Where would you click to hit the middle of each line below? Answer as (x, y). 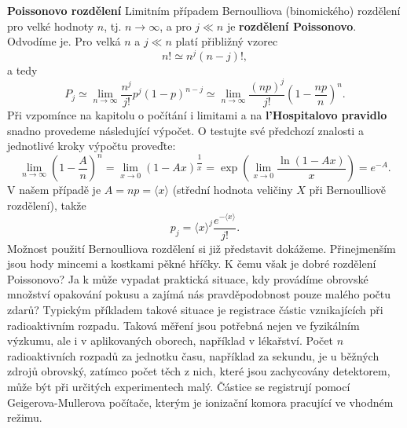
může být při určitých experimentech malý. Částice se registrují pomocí (179, 386)
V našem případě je (54, 190)
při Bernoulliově (348, 190)
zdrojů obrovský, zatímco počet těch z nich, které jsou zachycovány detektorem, (199, 371)
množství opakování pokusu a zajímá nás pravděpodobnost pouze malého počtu (199, 294)
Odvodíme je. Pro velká (64, 41)
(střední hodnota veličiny (233, 190)
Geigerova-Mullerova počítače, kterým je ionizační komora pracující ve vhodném (200, 402)
